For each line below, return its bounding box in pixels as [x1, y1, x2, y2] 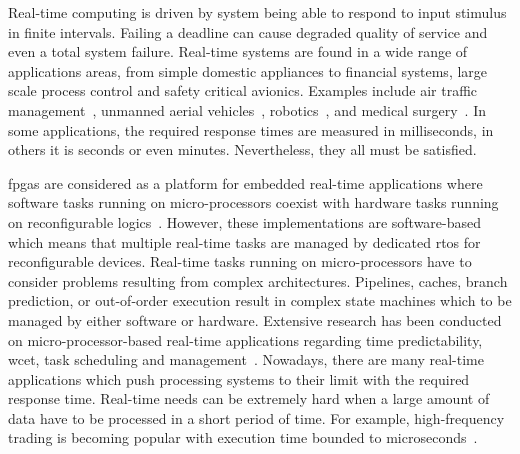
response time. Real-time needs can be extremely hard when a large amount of [8, 388, 490, 409]
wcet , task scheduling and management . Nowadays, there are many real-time [8, 349, 484, 370]
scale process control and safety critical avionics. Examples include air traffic [8, 80, 478, 101]
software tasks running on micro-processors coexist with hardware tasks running [8, 192, 499, 213]
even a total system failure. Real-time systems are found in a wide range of [8, 41, 468, 62]
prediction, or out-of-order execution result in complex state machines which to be [8, 290, 512, 311]
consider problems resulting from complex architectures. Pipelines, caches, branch [8, 270, 508, 291]
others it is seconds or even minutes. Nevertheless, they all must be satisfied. [8, 139, 477, 160]
